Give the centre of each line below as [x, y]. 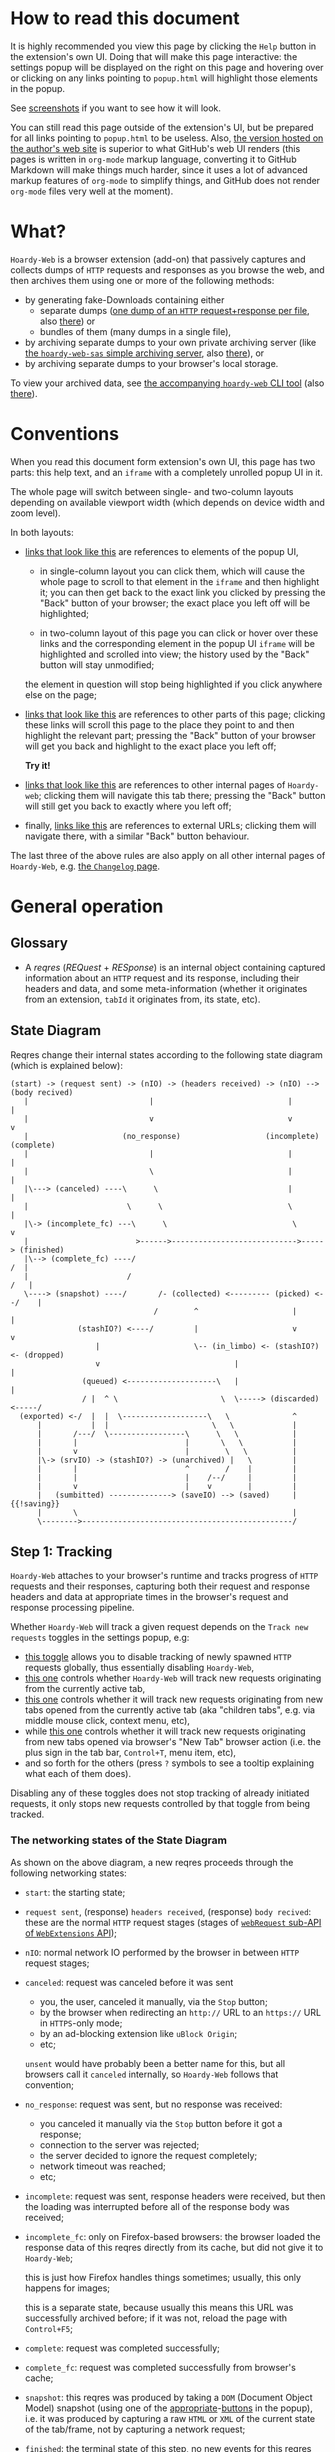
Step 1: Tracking [61, 1552]
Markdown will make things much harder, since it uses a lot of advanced [159, 169]
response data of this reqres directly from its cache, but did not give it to [174, 2247]
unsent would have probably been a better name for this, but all [155, 2063]
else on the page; [60, 694]
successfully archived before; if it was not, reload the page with [156, 2318]
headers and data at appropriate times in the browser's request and [149, 1597]
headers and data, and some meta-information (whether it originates [166, 988]
